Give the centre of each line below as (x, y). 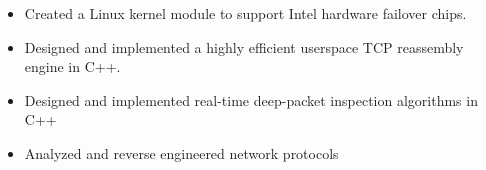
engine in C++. (72, 66)
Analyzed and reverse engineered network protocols (181, 152)
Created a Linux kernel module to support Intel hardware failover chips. (245, 13)
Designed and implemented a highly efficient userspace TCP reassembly (244, 46)
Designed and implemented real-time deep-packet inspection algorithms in (251, 99)
